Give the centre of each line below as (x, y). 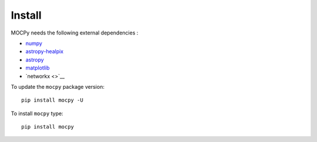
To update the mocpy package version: (58, 86)
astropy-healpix (45, 51)
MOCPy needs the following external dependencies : (75, 33)
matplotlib (38, 68)
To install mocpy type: (37, 113)
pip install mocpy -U (52, 100)
